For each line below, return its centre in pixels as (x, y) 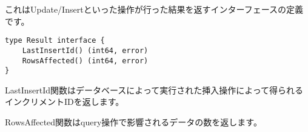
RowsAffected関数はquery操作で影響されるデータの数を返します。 (133, 122)
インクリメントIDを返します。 (65, 102)
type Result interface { (55, 41)
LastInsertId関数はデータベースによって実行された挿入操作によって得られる (154, 90)
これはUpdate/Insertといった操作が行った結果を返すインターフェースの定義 (154, 9)
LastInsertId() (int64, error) (85, 50)
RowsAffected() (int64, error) (85, 61)
